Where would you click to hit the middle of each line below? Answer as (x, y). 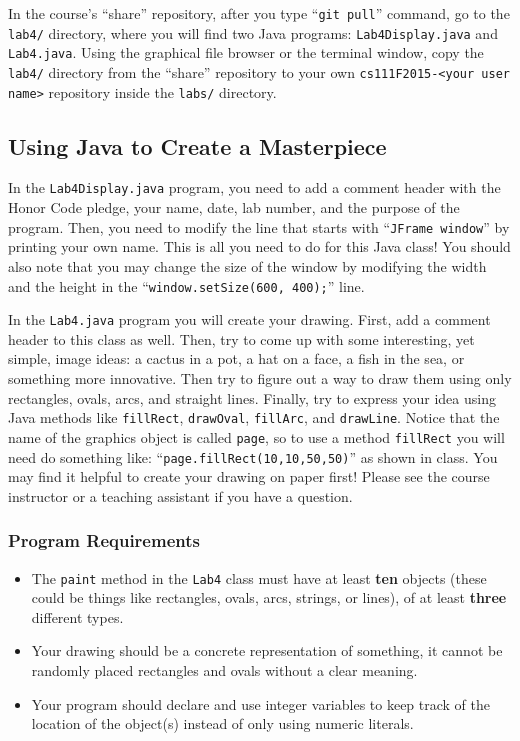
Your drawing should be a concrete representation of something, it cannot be (267, 650)
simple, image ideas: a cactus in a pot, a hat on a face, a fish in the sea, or (236, 358)
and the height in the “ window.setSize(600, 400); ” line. (186, 285)
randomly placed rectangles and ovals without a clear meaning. (224, 670)
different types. (77, 616)
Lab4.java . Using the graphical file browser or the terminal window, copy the (246, 52)
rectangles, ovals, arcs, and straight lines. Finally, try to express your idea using (252, 397)
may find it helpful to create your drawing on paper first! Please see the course (249, 476)
